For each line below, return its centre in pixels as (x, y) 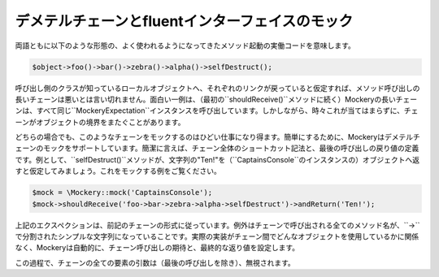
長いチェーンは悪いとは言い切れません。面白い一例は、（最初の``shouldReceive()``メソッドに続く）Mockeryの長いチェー (216, 99)
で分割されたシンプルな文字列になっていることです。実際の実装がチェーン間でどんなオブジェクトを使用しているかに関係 (217, 236)
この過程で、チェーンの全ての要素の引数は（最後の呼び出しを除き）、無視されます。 (155, 262)
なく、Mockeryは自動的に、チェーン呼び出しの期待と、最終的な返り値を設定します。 (157, 248)
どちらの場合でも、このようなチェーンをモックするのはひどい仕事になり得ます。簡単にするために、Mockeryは (200, 137)
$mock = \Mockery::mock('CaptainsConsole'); (122, 193)
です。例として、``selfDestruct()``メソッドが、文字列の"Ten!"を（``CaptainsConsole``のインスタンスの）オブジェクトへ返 (217, 159)
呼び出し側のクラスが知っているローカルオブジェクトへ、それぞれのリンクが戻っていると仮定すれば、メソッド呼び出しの (217, 88)
